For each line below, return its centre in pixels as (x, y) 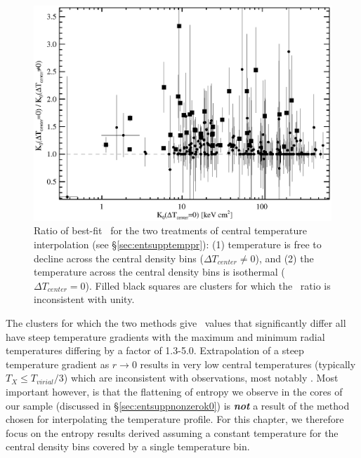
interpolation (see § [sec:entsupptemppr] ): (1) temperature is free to (178, 244)
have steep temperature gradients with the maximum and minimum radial (165, 336)
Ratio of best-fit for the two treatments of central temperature (171, 230)
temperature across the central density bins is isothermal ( (159, 272)
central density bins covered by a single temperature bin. (128, 446)
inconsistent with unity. (84, 299)
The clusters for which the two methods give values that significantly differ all (176, 322)
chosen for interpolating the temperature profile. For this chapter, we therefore (175, 419)
